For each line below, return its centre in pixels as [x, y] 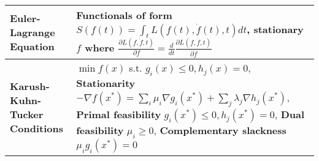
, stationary [275, 29]
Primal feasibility [119, 114]
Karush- [30, 86]
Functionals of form [124, 15]
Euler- [25, 18]
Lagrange [33, 32]
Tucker [27, 114]
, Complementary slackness [220, 130]
